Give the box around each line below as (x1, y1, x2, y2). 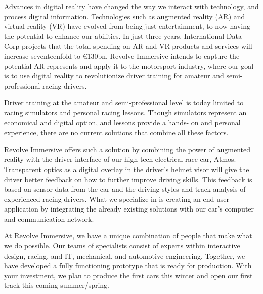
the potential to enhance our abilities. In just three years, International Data (4, 30, 242, 41)
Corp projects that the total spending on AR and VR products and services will (4, 40, 252, 51)
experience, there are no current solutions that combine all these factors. (4, 127, 229, 138)
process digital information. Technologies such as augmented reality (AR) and (4, 11, 245, 21)
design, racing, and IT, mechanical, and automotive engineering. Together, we (4, 250, 245, 261)
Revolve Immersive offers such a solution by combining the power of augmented (4, 144, 251, 154)
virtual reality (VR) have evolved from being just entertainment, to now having (4, 21, 250, 31)
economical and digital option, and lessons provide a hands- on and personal (4, 117, 241, 128)
